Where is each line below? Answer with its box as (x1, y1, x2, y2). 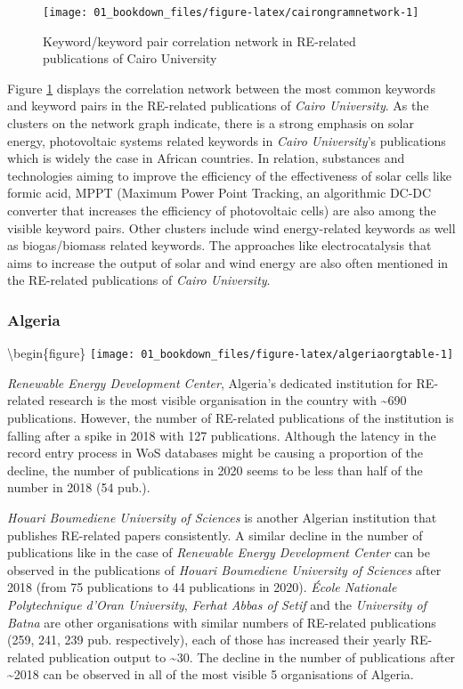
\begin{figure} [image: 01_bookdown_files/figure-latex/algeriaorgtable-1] (7, 344, 454, 362)
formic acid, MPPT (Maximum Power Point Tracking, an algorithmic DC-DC (7, 183, 432, 202)
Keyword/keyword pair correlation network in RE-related (43, 31, 356, 50)
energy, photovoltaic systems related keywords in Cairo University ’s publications (7, 131, 446, 150)
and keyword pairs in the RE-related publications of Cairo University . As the (7, 96, 429, 115)
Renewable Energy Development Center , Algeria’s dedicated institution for (7, 373, 412, 392)
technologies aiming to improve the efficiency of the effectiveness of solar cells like (7, 166, 451, 184)
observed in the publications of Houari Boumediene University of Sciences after (7, 560, 442, 579)
